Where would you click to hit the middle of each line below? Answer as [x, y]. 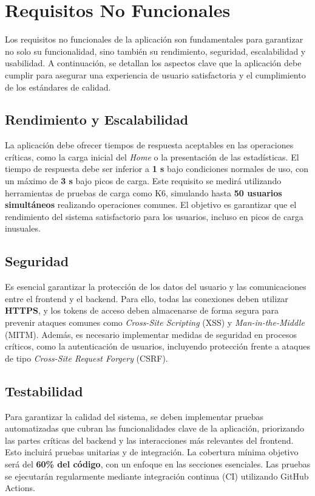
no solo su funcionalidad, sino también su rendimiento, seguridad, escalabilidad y [155, 51]
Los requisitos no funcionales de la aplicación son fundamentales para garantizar [154, 39]
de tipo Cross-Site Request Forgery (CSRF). [86, 358]
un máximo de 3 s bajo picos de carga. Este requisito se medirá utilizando [143, 181]
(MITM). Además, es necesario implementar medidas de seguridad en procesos [151, 334]
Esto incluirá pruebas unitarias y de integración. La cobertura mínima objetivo [152, 452]
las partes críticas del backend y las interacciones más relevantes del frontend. [149, 440]
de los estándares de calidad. [58, 87]
